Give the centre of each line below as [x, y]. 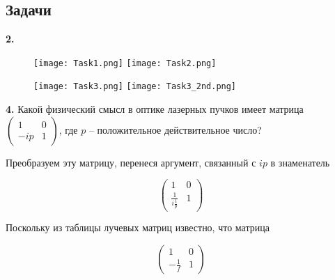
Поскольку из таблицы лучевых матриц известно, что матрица [138, 227]
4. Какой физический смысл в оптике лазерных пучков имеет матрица [155, 109]
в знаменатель [300, 162]
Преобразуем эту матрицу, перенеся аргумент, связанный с [131, 162]
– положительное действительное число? [175, 129]
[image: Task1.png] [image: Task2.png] [125, 63]
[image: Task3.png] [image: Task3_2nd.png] [135, 87]
